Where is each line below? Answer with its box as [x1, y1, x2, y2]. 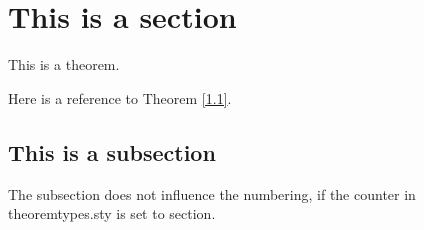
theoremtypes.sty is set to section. [8, 203, 216, 224]
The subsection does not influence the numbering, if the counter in [8, 183, 416, 204]
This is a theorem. [8, 54, 120, 75]
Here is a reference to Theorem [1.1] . [8, 87, 232, 108]
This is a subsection [8, 136, 216, 167]
